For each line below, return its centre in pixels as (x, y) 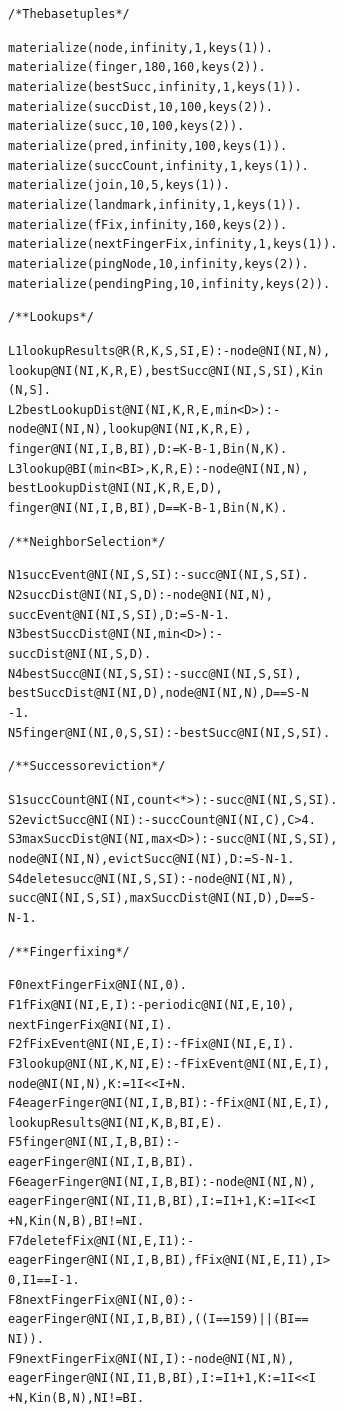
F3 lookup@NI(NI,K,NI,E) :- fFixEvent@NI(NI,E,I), (169, 1063)
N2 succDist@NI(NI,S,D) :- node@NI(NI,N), (140, 595)
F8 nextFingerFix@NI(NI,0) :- (101, 1299)
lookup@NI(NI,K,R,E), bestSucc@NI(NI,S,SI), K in (166, 370)
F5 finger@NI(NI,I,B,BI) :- (94, 1142)
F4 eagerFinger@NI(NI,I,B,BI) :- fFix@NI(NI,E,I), (169, 1103)
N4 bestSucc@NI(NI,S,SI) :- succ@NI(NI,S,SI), (155, 673)
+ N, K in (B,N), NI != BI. (76, 1398)
